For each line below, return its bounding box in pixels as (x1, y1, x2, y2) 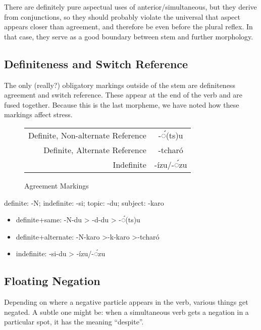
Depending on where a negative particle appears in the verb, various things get (4, 297, 248, 307)
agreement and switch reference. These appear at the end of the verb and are (4, 89, 243, 100)
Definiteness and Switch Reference (4, 56, 188, 71)
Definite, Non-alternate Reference (28, 129, 146, 141)
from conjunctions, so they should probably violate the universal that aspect (4, 11, 240, 22)
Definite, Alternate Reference (43, 144, 146, 156)
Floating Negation (4, 273, 100, 289)
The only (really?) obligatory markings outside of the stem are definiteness (4, 79, 235, 90)
